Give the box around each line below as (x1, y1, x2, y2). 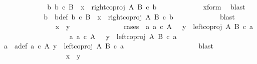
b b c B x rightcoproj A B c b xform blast (47, 1, 245, 11)
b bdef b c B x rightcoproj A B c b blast (44, 11, 235, 21)
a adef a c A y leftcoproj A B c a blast (4, 40, 213, 51)
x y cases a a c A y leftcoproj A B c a (55, 21, 253, 31)
